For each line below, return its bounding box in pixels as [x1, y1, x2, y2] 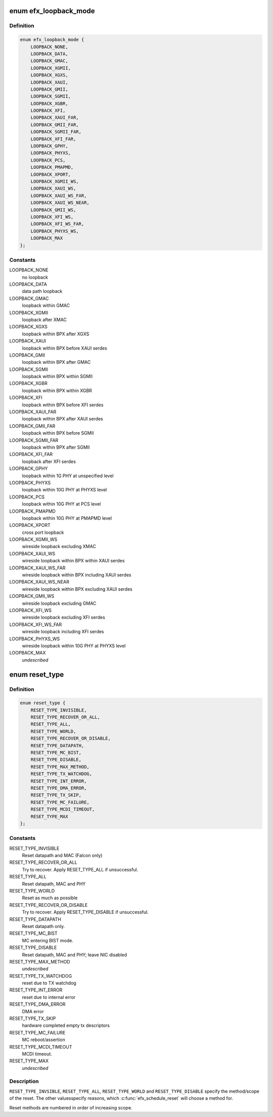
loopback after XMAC [22, 317, 67, 323]
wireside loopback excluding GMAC [22, 600, 97, 606]
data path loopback [22, 288, 63, 294]
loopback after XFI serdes [22, 458, 76, 465]
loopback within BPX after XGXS [22, 331, 89, 337]
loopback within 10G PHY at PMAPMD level [22, 515, 112, 521]
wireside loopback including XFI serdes [22, 629, 104, 635]
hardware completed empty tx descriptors [22, 1022, 110, 1028]
